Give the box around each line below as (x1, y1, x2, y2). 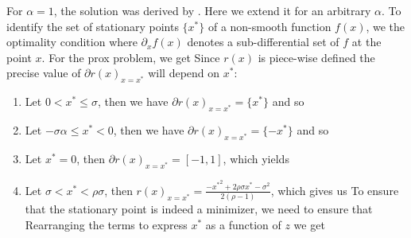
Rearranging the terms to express (25, 216, 188, 232)
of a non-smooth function (207, 18, 332, 34)
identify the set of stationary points (6, 18, 179, 34)
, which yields (223, 150, 289, 166)
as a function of (205, 216, 281, 232)
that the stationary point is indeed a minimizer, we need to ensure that (25, 201, 373, 217)
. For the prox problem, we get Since (41, 49, 220, 65)
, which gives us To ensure (270, 181, 399, 198)
